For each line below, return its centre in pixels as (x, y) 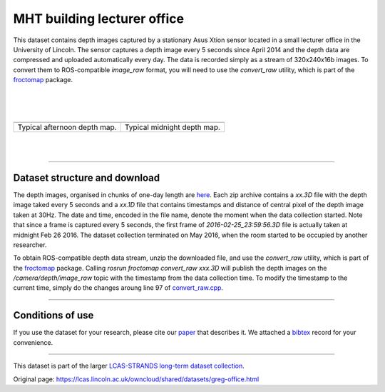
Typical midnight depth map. (173, 127)
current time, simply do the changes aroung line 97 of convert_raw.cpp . (118, 288)
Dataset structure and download (87, 177)
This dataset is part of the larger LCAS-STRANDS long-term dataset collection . (129, 366)
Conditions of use (53, 315)
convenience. (33, 342)
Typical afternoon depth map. (67, 127)
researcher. (30, 245)
